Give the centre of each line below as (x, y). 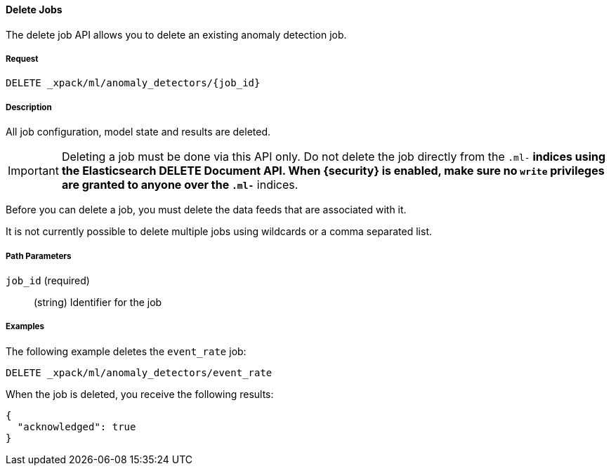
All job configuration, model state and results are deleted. (138, 132)
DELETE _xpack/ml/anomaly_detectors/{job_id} (133, 83)
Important (33, 171)
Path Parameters (39, 256)
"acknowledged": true (77, 426)
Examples (25, 327)
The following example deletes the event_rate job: (126, 351)
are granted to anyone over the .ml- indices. (180, 185)
